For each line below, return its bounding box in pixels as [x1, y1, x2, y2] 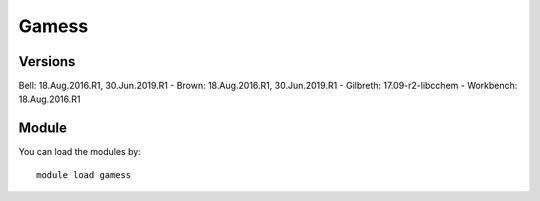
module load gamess [36, 169, 132, 180]
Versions [18, 53, 76, 70]
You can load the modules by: [18, 146, 142, 158]
